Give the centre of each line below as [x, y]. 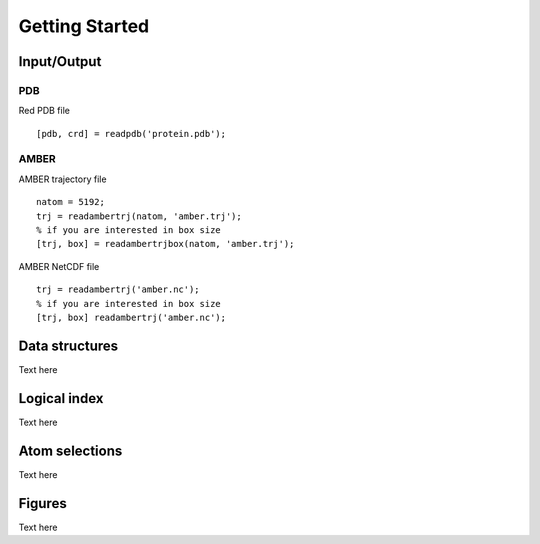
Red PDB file [44, 111]
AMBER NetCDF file [59, 266]
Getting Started [84, 26]
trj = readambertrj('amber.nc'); [118, 289]
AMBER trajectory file [62, 179]
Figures [42, 503]
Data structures [68, 345]
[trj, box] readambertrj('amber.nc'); [131, 317]
